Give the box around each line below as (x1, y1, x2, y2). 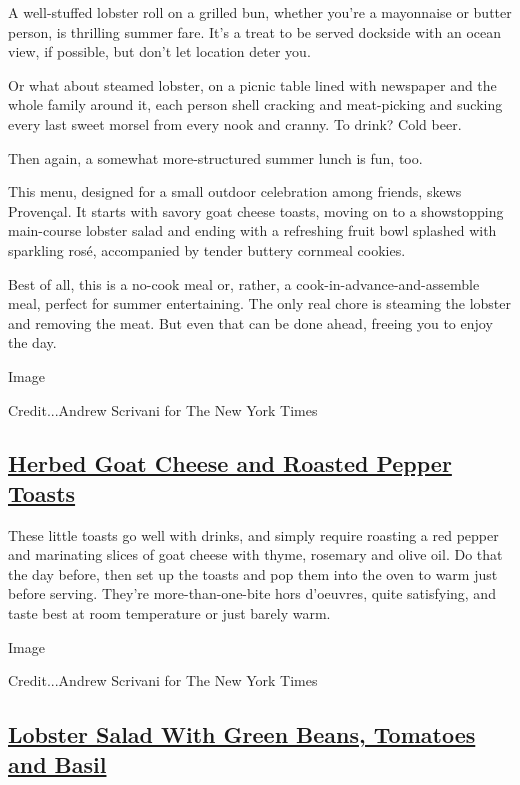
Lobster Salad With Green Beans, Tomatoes (8, 719, 476, 750)
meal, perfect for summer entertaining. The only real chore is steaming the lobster (8, 293, 511, 314)
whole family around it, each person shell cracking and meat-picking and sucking (8, 94, 503, 115)
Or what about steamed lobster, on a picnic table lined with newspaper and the (8, 74, 497, 95)
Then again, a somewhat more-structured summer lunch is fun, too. (8, 147, 423, 168)
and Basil (8, 748, 107, 779)
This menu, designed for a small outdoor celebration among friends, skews (8, 181, 462, 202)
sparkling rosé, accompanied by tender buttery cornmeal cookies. (8, 239, 406, 260)
